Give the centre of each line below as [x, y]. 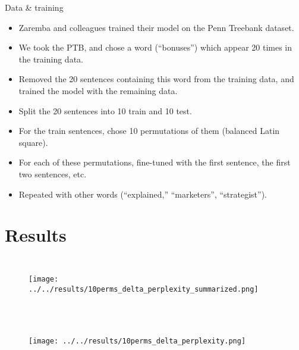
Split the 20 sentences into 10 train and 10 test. [105, 110]
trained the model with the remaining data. [98, 90]
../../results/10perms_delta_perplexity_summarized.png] [144, 289]
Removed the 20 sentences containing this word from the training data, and [156, 79]
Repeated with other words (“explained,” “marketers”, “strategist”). [143, 194]
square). [33, 142]
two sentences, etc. [53, 174]
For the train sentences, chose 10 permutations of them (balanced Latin [149, 131]
